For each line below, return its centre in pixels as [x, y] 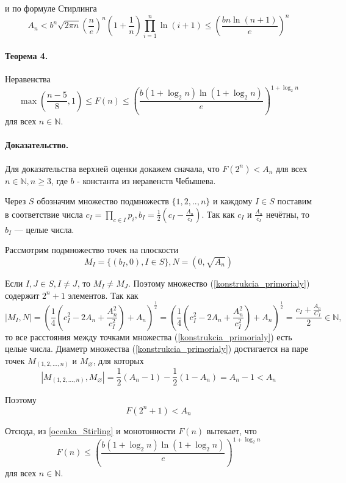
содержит [22, 295]
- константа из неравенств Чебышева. [146, 180]
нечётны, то [288, 214]
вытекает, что [232, 430]
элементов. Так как [103, 295]
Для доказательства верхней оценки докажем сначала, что [112, 168]
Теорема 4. [27, 56]
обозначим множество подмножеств [103, 201]
